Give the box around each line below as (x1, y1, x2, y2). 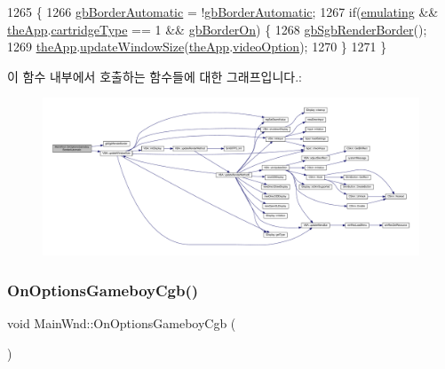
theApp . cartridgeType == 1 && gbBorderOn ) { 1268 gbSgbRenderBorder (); (7, 20, 427, 38)
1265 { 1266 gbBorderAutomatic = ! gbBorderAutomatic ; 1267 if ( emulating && (7, 3, 439, 20)
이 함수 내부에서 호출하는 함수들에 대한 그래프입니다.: (7, 67, 302, 85)
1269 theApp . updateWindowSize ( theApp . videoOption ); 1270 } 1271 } (7, 37, 387, 56)
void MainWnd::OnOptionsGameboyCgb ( (7, 314, 236, 333)
